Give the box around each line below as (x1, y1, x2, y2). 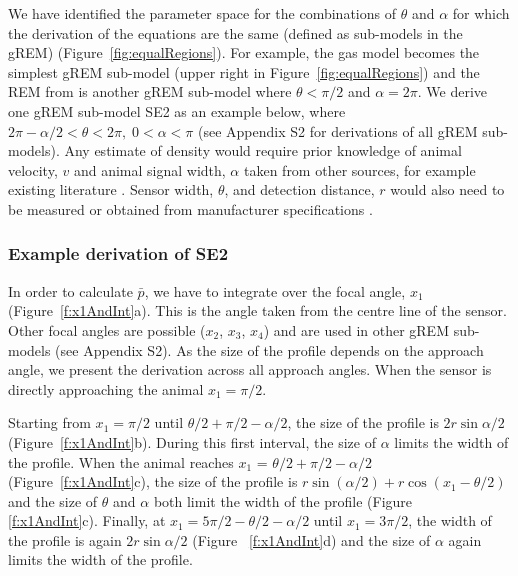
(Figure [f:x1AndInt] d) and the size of (192, 529, 431, 550)
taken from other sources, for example (243, 159, 476, 180)
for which (452, 3, 510, 23)
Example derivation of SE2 (8, 241, 229, 266)
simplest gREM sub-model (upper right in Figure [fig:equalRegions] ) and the (8, 61, 480, 82)
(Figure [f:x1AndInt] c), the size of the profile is (8, 471, 298, 492)
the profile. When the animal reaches (8, 451, 234, 472)
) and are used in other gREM (263, 319, 449, 340)
